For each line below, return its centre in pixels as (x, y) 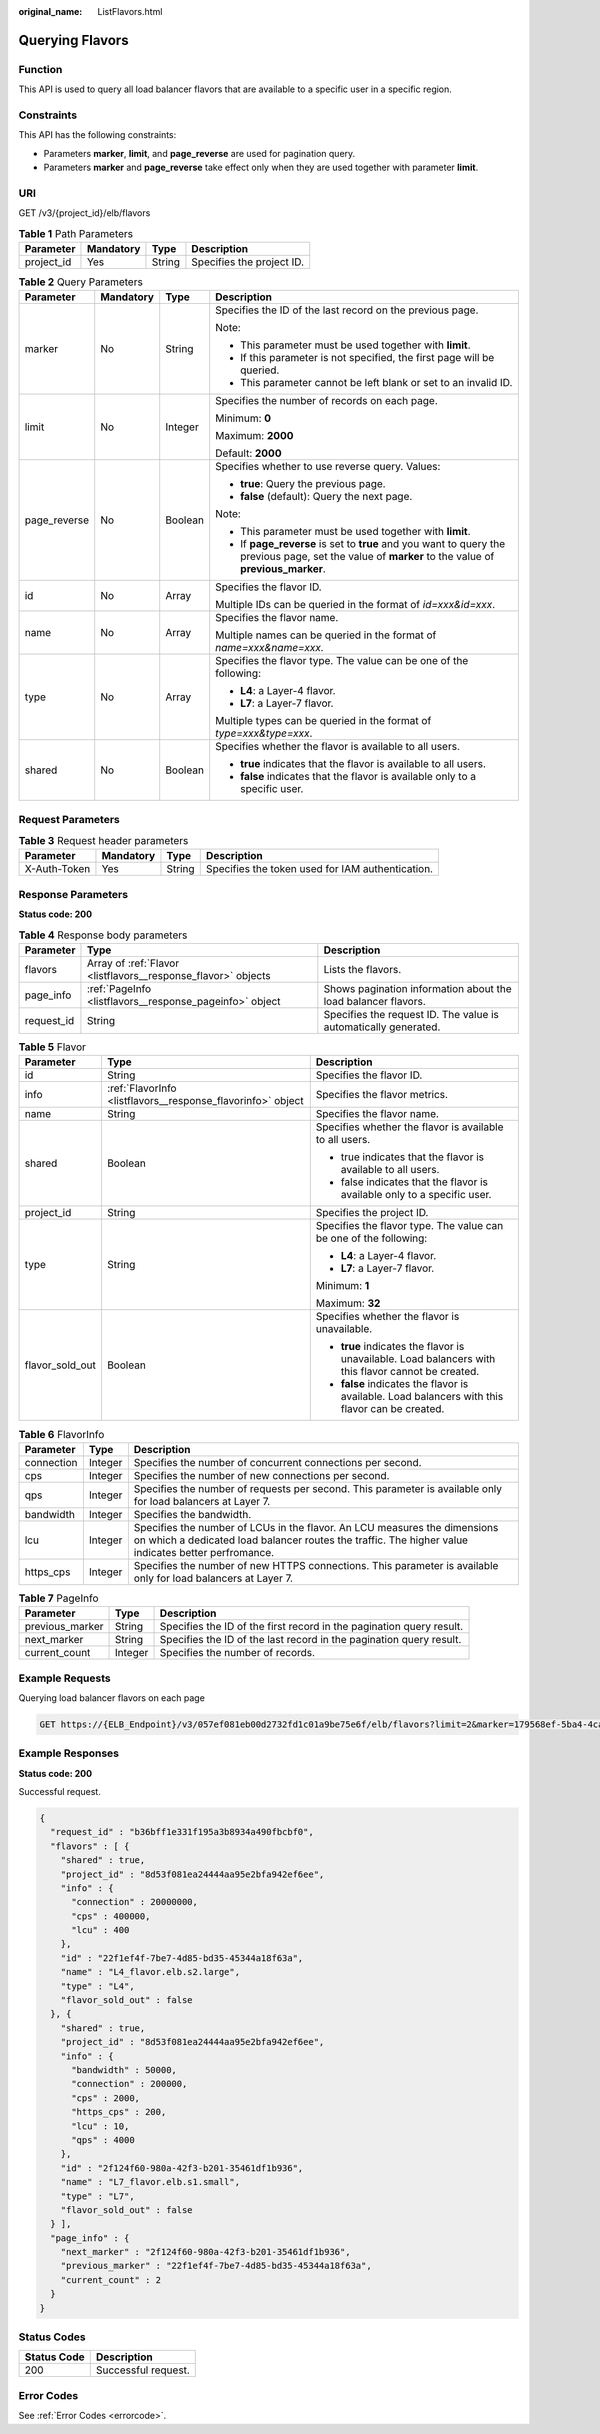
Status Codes (52, 2337)
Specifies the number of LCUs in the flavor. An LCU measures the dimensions (316, 1527)
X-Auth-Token (57, 869)
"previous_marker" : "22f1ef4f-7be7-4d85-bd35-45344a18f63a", (216, 2266)
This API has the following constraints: (97, 135)
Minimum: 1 (342, 1286)
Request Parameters (69, 819)
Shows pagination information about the (417, 988)
